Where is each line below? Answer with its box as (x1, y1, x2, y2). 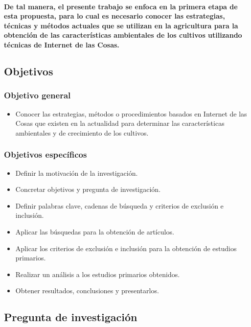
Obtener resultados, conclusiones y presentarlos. (15, 285, 159, 296)
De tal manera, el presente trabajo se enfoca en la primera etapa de (4, 1, 238, 11)
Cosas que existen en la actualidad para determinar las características (15, 118, 225, 128)
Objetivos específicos (4, 148, 87, 161)
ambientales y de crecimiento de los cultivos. (15, 127, 149, 138)
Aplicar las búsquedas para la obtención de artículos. (15, 226, 174, 236)
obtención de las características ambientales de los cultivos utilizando (4, 30, 242, 40)
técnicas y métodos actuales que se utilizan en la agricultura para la (4, 20, 238, 30)
